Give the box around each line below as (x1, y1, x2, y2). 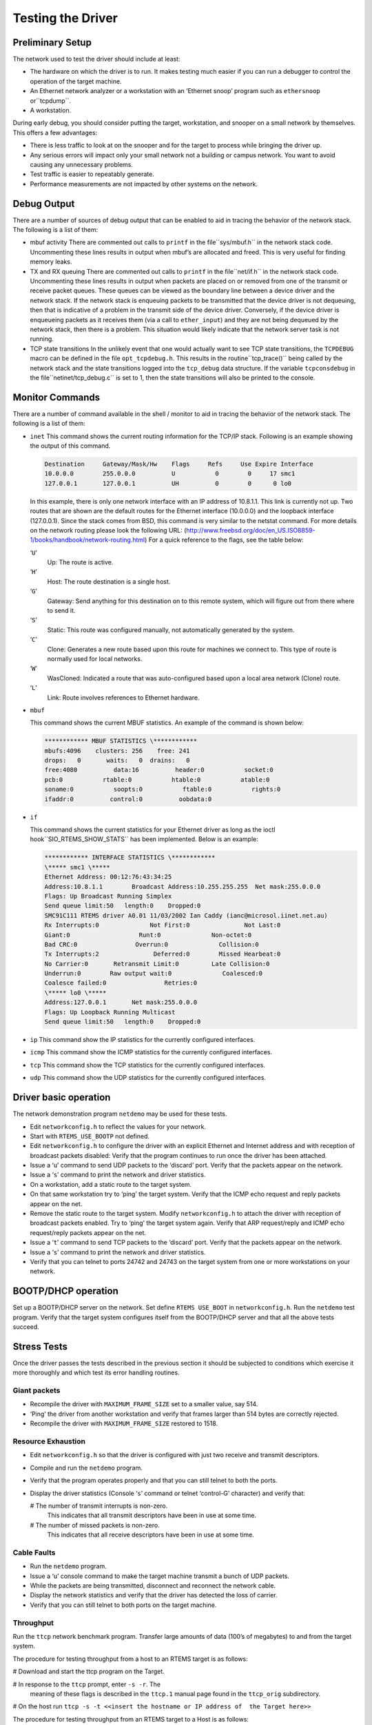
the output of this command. (30, 442, 111, 450)
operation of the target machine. (30, 77, 122, 86)
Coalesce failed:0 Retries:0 (44, 979, 198, 987)
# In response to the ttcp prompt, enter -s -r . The (12, 1680, 161, 1688)
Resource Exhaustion (12, 1437, 86, 1446)
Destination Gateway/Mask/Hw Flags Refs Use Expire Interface (44, 460, 313, 468)
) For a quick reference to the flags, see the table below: (145, 535, 304, 544)
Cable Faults (12, 1548, 56, 1557)
